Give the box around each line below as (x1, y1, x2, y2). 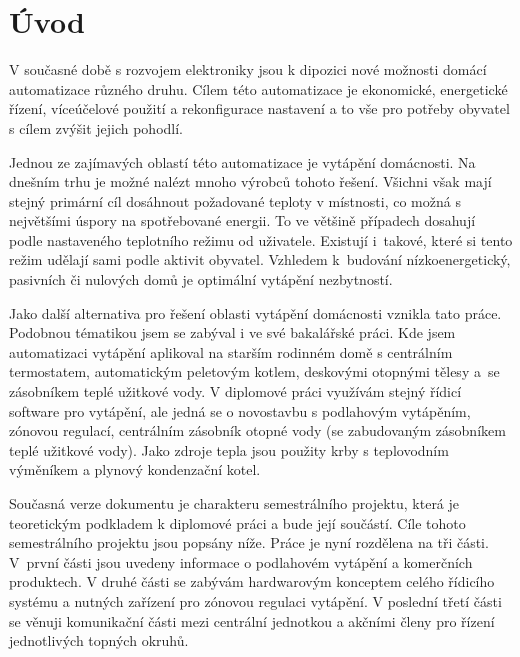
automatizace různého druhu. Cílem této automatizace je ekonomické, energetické (9, 78, 508, 99)
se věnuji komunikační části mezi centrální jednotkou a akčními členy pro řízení (9, 610, 495, 631)
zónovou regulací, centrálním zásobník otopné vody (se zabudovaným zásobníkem (9, 420, 506, 441)
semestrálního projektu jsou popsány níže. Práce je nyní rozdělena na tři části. (9, 532, 489, 553)
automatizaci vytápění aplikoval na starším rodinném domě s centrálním (9, 341, 453, 362)
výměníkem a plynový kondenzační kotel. (9, 459, 261, 480)
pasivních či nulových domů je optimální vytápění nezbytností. (9, 269, 393, 290)
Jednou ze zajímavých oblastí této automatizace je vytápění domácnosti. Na (9, 151, 476, 172)
